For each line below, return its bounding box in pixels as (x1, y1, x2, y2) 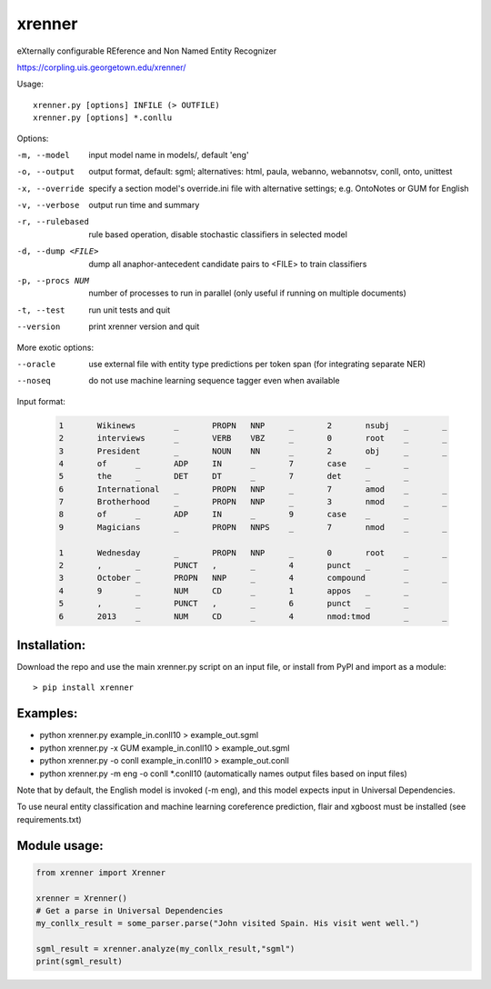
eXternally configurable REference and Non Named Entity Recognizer (16, 45, 277, 56)
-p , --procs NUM (16, 275, 90, 286)
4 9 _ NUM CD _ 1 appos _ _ (58, 585, 409, 595)
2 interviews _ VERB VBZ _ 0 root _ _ (58, 433, 447, 444)
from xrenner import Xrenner (35, 867, 166, 877)
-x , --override (16, 183, 85, 194)
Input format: (16, 395, 65, 406)
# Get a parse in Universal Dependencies (35, 905, 224, 915)
